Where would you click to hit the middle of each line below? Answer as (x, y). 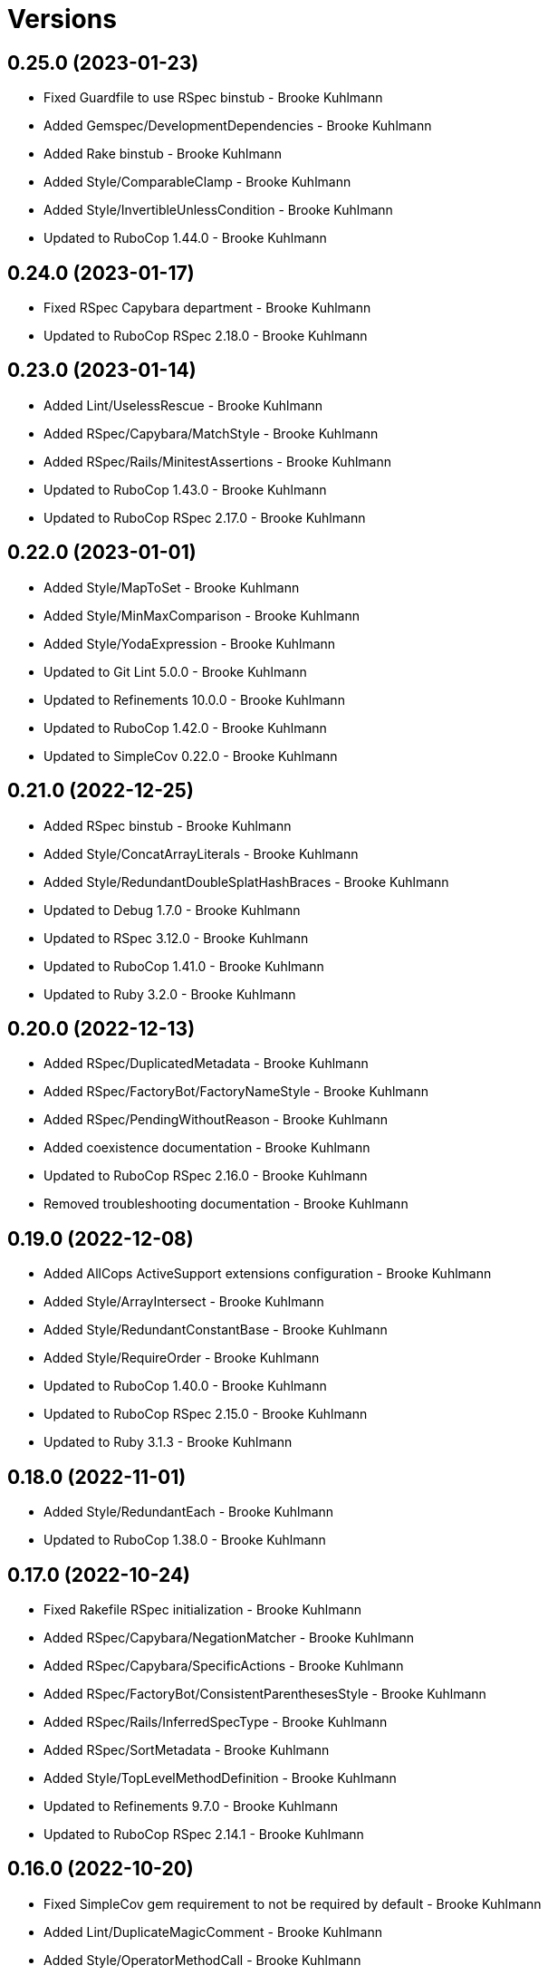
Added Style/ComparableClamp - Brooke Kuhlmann (197, 182)
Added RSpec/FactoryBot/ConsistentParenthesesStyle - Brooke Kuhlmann (265, 1693)
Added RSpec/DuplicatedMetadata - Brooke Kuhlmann (206, 1064)
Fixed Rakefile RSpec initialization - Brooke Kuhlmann (202, 1609)
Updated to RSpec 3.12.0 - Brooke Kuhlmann (176, 938)
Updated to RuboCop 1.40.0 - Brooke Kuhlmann (185, 1386)
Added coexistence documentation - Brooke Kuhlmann (207, 1148)
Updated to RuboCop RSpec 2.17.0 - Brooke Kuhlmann (205, 517)
